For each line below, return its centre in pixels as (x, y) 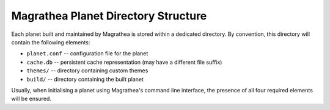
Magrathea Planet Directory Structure (109, 16)
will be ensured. (31, 99)
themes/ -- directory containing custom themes (87, 70)
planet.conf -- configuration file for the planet (87, 53)
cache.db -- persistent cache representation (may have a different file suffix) (124, 62)
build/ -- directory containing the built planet (85, 79)
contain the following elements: (51, 42)
